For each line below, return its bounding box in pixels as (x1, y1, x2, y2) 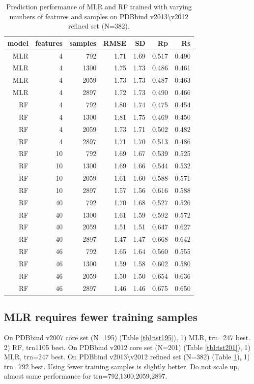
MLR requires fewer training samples (4, 309, 198, 324)
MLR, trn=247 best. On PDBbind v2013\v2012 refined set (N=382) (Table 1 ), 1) (4, 352, 250, 362)
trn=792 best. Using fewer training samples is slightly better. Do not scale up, (4, 361, 240, 371)
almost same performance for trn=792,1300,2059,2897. (4, 371, 168, 381)
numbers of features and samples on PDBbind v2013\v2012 (9, 11, 189, 21)
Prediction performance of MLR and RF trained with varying (6, 1, 192, 11)
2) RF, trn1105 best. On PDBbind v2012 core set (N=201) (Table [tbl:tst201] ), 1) (4, 342, 251, 352)
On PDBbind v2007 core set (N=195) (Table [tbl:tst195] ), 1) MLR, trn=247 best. (4, 332, 251, 342)
